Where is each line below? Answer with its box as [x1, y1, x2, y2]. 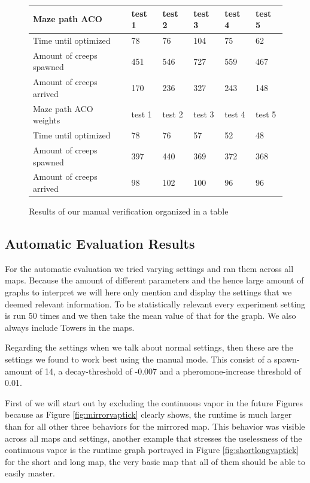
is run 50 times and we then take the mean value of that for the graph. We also [5, 309, 296, 322]
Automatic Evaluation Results [5, 234, 195, 253]
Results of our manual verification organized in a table [29, 205, 229, 218]
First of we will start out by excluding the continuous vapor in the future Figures [5, 396, 303, 409]
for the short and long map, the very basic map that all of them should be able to [5, 455, 306, 467]
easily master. [5, 467, 55, 479]
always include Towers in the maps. [5, 321, 135, 333]
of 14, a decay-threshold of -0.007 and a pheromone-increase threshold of [35, 364, 302, 377]
